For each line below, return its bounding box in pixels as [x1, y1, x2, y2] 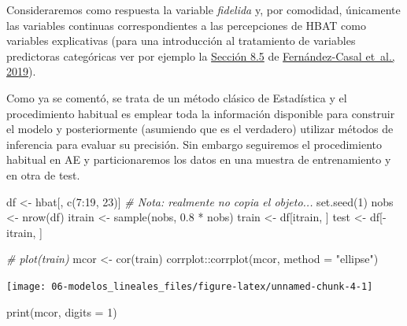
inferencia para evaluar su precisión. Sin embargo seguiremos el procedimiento [6, 135, 382, 152]
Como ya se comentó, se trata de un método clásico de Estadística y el [6, 89, 347, 106]
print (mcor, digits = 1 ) [6, 303, 117, 320]
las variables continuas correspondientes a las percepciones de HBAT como [6, 17, 367, 33]
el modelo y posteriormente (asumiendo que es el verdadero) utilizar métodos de [6, 120, 394, 137]
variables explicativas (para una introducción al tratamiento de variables [6, 32, 356, 49]
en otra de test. [6, 166, 80, 183]
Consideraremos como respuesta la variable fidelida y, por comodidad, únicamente [6, 2, 401, 17]
